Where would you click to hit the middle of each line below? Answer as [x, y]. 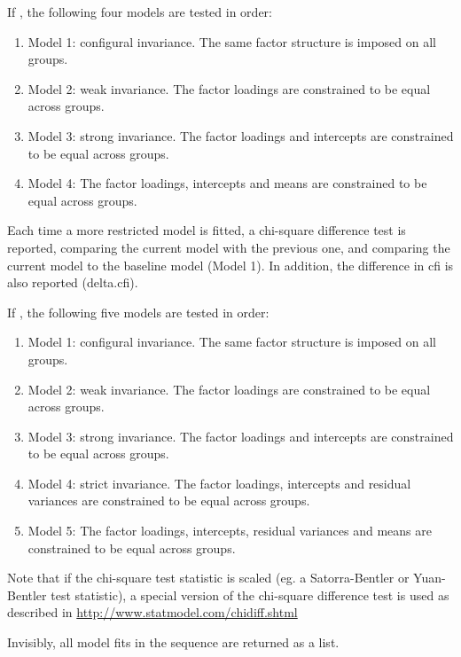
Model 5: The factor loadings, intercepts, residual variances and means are [230, 531]
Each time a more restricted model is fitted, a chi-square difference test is [207, 230]
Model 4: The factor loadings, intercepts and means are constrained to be [227, 183]
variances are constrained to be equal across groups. [169, 501]
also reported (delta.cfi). [73, 282]
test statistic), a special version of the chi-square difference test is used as [250, 594]
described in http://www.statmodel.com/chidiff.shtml [152, 612]
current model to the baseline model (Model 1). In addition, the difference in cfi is [230, 265]
